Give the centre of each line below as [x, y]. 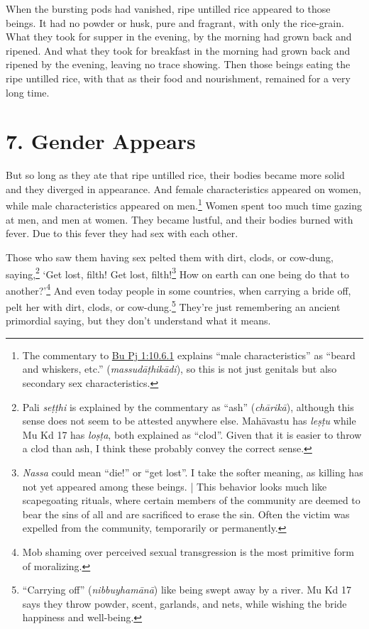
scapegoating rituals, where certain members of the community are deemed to [191, 500]
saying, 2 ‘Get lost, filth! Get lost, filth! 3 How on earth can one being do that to [177, 273]
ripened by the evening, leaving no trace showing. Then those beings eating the [178, 64]
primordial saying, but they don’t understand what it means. [138, 321]
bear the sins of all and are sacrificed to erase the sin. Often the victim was [186, 514]
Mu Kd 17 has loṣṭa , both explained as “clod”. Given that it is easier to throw [192, 434]
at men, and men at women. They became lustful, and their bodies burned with [180, 219]
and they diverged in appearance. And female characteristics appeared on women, [183, 188]
